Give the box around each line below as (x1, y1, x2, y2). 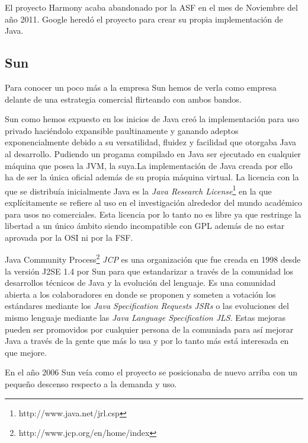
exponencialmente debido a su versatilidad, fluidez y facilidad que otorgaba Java (5, 136, 297, 148)
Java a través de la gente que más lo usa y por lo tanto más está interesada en (5, 334, 289, 347)
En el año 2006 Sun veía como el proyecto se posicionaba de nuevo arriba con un (5, 366, 297, 378)
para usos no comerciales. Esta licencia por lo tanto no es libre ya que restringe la (5, 208, 301, 220)
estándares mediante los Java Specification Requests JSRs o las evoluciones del (5, 299, 289, 312)
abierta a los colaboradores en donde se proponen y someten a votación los (5, 288, 276, 300)
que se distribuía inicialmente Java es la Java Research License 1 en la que (5, 183, 272, 197)
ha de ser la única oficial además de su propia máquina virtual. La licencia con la (5, 171, 299, 183)
